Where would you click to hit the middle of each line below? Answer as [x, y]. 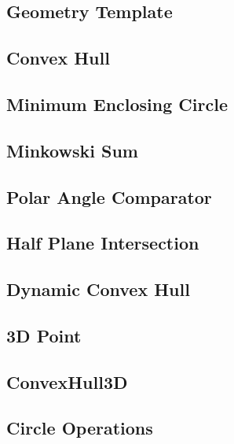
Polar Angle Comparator [109, 196]
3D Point [44, 335]
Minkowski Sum [72, 150]
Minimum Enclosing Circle [117, 104]
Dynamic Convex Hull [98, 289]
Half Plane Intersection [103, 243]
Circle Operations [80, 428]
